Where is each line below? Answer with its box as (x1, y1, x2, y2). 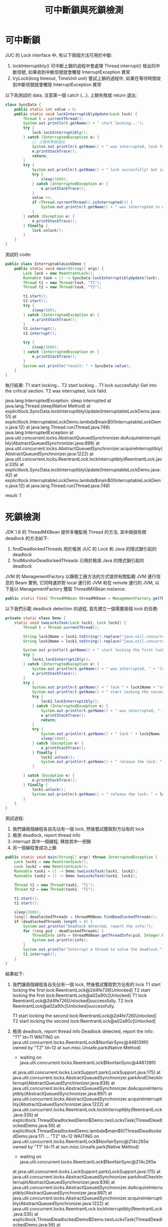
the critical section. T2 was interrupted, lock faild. (5, 388, 107, 394)
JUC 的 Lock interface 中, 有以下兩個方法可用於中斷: (5, 52, 113, 58)
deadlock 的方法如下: (5, 535, 49, 541)
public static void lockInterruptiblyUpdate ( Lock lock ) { (14, 111, 137, 117)
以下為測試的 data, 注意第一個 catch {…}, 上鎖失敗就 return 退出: (5, 92, 137, 98)
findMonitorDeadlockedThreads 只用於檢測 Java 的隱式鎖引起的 (12, 558, 144, 564)
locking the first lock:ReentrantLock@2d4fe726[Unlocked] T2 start (12, 987, 150, 993)
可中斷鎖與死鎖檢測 (44, 5, 123, 16)
